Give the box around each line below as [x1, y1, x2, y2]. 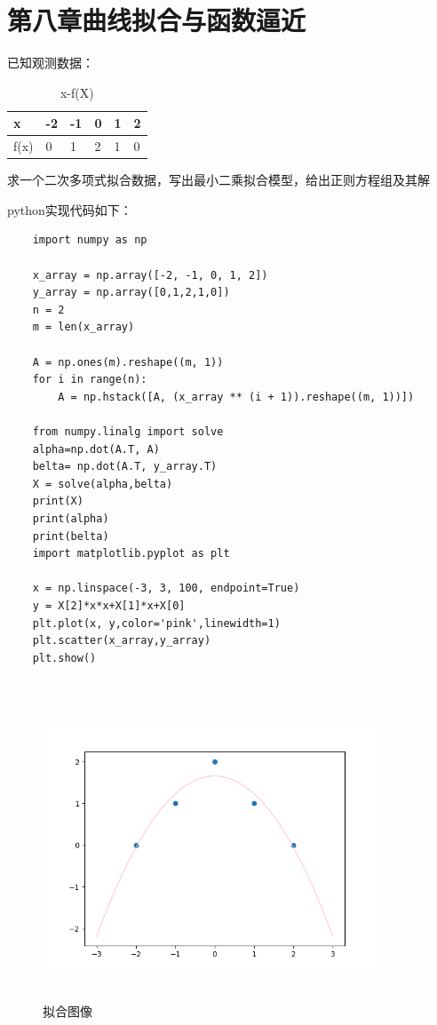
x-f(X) [60, 83, 94, 101]
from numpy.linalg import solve [32, 425, 224, 438]
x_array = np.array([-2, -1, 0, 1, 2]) [32, 268, 268, 282]
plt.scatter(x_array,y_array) [32, 634, 211, 648]
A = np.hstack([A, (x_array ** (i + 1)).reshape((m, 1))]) [58, 390, 415, 403]
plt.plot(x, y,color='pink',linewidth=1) [32, 616, 281, 630]
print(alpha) [32, 512, 109, 525]
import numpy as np [32, 234, 147, 247]
